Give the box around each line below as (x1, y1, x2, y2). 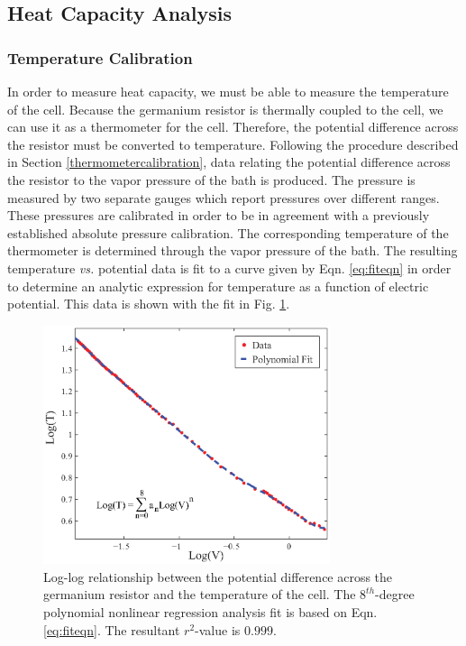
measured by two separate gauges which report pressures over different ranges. (7, 188, 440, 207)
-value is (195, 620, 241, 639)
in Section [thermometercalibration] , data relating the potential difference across (7, 152, 451, 171)
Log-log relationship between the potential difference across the (43, 567, 393, 586)
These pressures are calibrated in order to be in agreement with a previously (7, 206, 430, 225)
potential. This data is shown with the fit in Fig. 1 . (7, 294, 290, 313)
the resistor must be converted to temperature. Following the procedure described (7, 134, 459, 153)
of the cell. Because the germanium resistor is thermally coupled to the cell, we (7, 99, 443, 118)
